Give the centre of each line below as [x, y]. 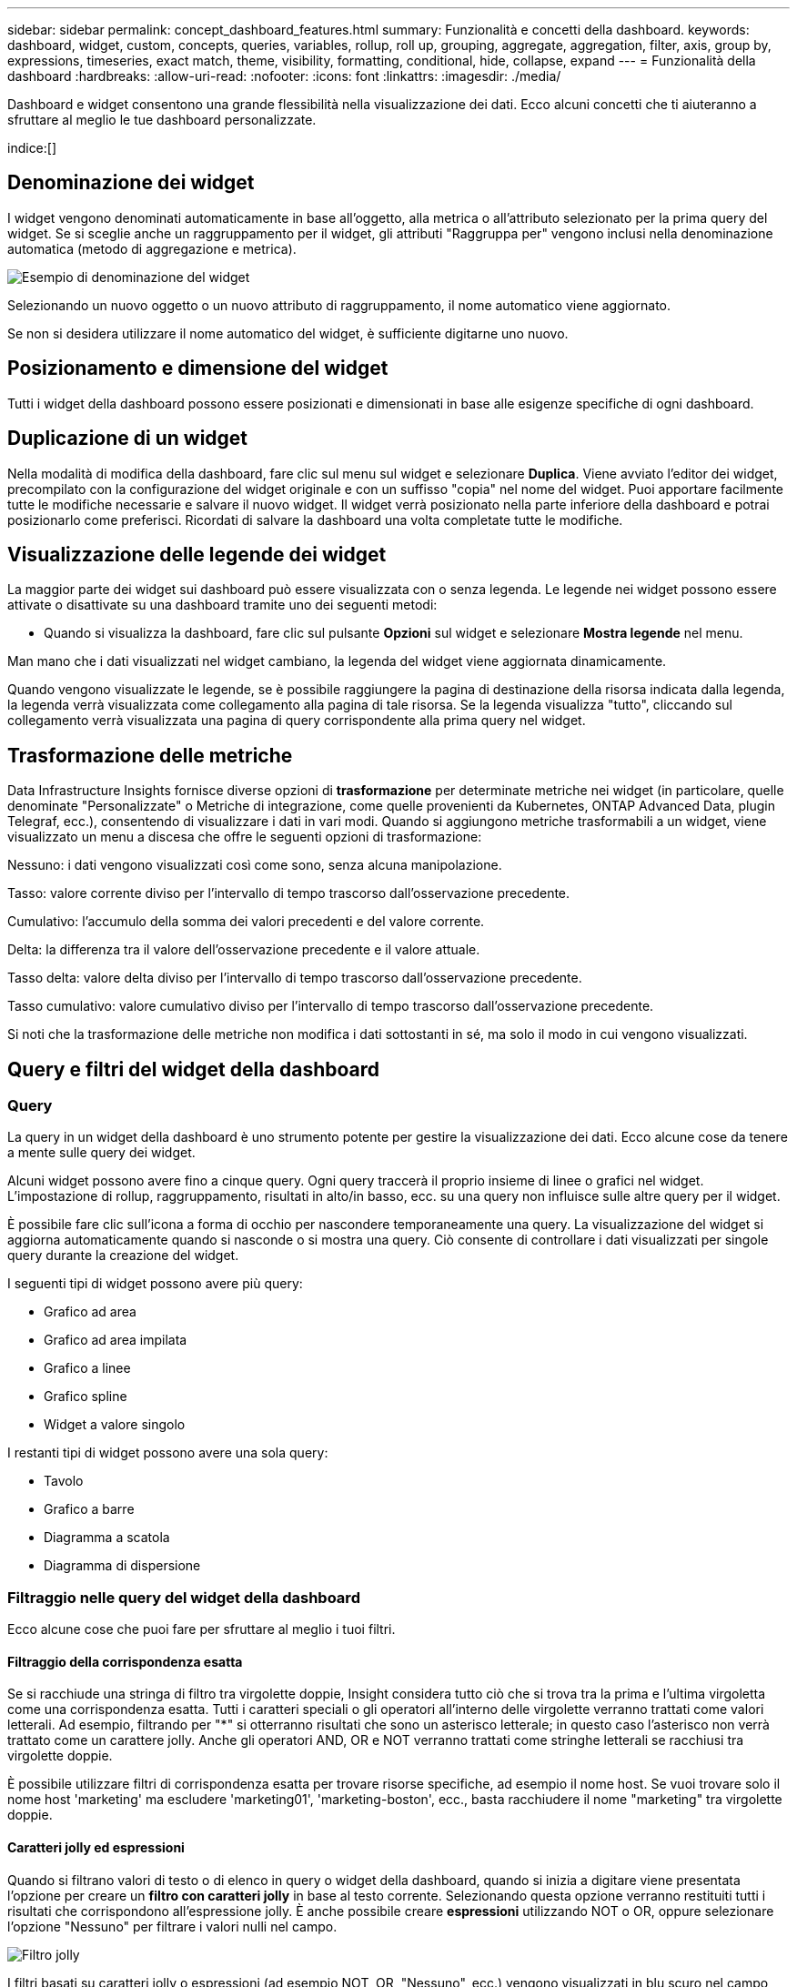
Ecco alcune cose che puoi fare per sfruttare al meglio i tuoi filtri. [202, 1629]
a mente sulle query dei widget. [101, 1153]
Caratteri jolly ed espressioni [96, 1848]
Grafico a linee [87, 1368]
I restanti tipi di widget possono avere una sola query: [168, 1453]
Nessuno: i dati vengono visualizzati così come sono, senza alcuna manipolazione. [255, 865]
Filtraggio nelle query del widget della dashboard [184, 1597]
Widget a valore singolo [115, 1425]
